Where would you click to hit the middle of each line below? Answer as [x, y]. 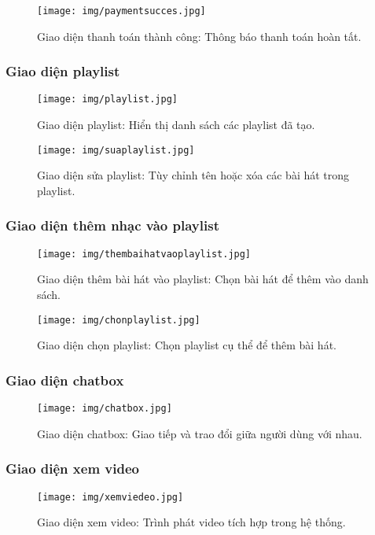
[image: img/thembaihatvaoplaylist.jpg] [144, 254]
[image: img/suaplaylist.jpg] [116, 150]
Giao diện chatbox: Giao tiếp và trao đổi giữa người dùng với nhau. [200, 433]
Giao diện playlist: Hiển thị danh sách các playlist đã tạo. [176, 125]
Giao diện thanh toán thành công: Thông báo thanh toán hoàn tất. [199, 36]
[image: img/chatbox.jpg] [105, 409]
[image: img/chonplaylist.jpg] [119, 320]
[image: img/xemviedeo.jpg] [110, 497]
